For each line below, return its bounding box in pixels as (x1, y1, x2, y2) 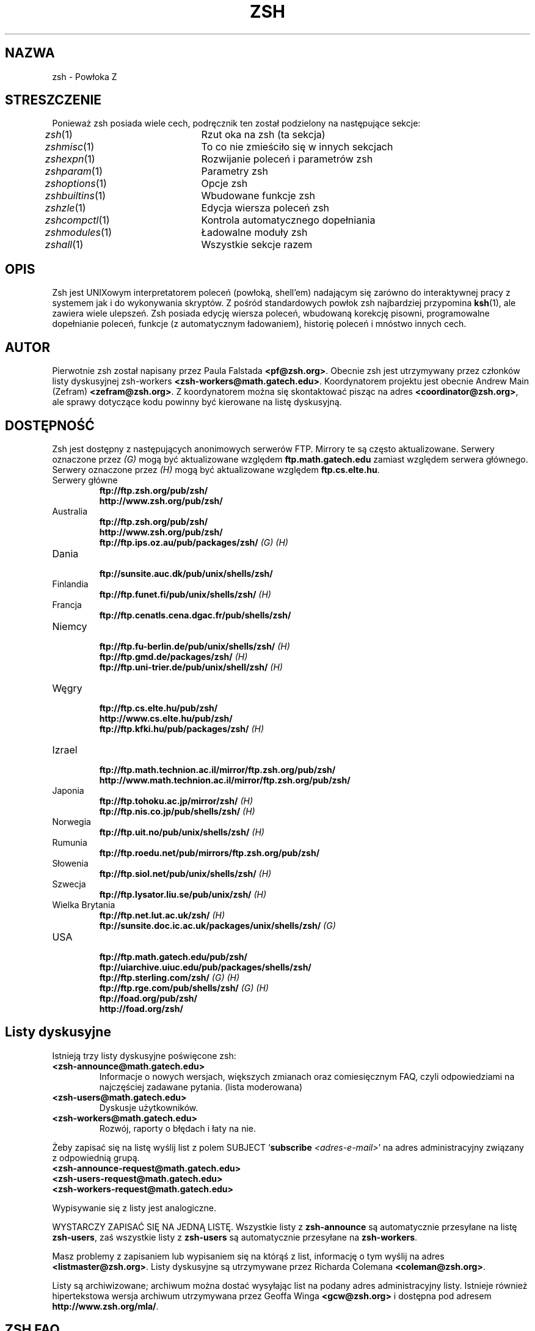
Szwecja (52, 878, 86, 889)
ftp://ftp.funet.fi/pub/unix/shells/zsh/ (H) (99, 588, 271, 599)
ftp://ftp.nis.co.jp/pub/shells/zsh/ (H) (99, 805, 255, 816)
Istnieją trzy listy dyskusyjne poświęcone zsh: (52, 1050, 236, 1061)
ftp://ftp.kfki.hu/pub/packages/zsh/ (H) (99, 723, 264, 734)
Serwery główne (52, 474, 118, 485)
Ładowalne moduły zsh (201, 226, 308, 239)
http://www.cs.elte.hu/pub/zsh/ (99, 713, 233, 724)
